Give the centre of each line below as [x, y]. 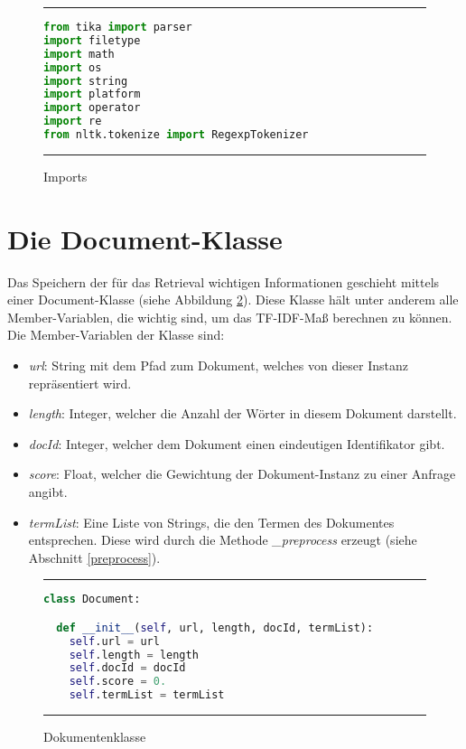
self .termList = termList [147, 695]
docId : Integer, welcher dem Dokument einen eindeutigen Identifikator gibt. [237, 443]
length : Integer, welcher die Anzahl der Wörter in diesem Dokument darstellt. [242, 413]
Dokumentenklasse [95, 737]
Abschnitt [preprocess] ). [94, 557]
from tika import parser [118, 27]
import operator [92, 108]
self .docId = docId [127, 668]
